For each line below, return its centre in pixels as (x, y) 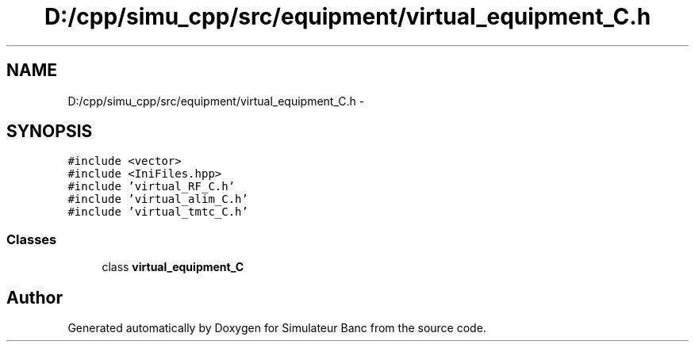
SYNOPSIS (50, 132)
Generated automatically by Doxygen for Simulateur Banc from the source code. (277, 328)
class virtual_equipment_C (173, 267)
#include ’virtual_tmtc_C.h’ (158, 212)
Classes (32, 239)
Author (35, 297)
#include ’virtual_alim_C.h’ (158, 199)
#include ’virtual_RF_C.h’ (152, 187)
